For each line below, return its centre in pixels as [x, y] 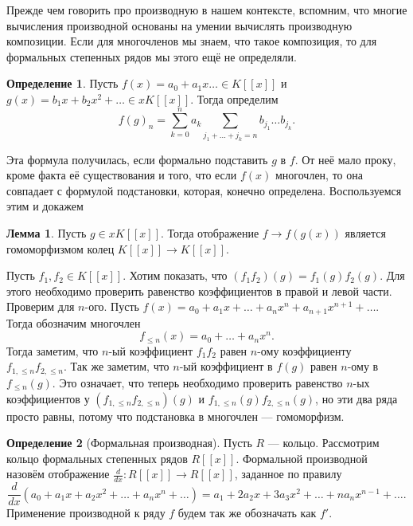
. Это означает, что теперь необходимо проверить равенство [197, 382]
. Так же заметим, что [117, 366]
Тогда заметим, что [53, 350]
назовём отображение [58, 474]
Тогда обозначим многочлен [74, 322]
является [365, 233]
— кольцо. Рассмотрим [323, 443]
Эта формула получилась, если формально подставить [137, 159]
